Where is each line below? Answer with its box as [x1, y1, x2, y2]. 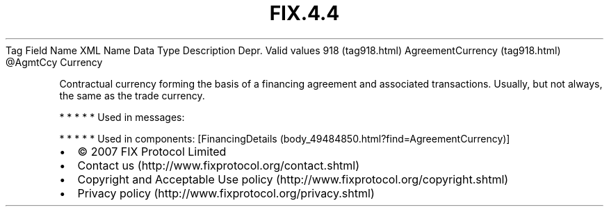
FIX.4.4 [269, 1, 340, 25]
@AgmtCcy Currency [6, 56, 103, 68]
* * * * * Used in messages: [59, 111, 185, 123]
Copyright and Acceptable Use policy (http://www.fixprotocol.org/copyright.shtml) [77, 172, 509, 186]
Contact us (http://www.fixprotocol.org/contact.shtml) [77, 158, 360, 172]
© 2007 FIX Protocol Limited [77, 144, 227, 158]
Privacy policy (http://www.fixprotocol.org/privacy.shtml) [77, 186, 375, 200]
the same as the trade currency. [59, 89, 205, 101]
